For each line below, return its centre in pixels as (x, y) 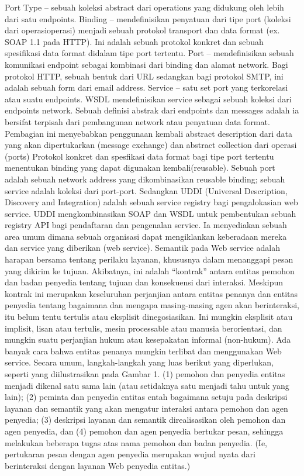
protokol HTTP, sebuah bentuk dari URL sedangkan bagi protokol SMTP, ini (144, 76)
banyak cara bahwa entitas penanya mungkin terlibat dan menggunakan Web (143, 351)
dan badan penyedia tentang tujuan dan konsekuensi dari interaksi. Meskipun (144, 282)
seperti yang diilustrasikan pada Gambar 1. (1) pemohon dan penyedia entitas (145, 374)
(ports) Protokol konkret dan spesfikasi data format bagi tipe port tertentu (139, 156)
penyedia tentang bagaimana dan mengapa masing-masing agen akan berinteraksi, (152, 305)
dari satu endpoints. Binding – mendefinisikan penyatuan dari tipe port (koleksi (148, 18)
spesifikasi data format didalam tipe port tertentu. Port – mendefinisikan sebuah (149, 53)
